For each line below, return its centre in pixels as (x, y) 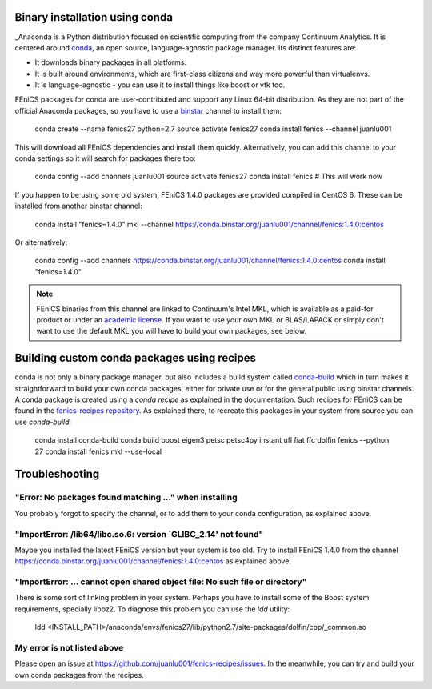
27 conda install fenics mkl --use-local (98, 451)
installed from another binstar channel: (79, 206)
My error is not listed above (69, 647)
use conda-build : (43, 422)
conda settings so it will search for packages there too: (105, 158)
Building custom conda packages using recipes (135, 358)
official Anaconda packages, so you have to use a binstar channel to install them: (148, 110)
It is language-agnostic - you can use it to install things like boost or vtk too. (160, 85)
